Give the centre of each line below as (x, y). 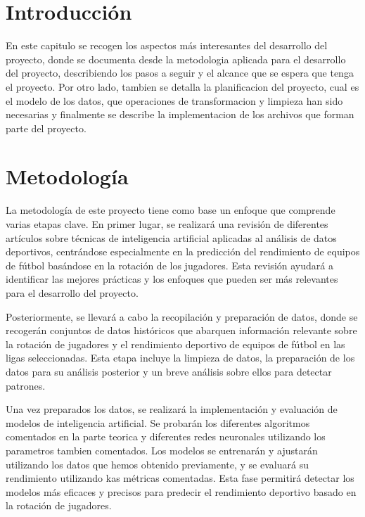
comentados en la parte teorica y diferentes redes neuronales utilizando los (166, 436)
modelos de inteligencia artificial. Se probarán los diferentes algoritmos (158, 422)
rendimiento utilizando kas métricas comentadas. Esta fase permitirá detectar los (180, 478)
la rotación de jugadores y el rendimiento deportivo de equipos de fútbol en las (175, 344)
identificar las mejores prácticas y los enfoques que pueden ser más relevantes (172, 279)
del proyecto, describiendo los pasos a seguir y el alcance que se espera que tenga (180, 73)
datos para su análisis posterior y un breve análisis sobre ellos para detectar (169, 371)
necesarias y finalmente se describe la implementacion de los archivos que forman (180, 114)
